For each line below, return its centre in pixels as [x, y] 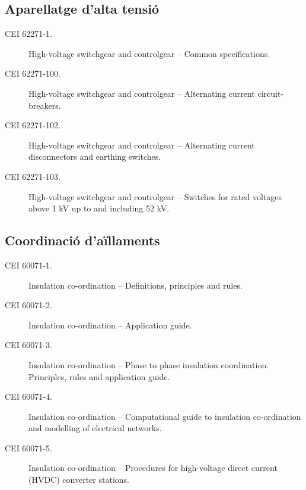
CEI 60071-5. [28, 448]
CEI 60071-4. [28, 396]
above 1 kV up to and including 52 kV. [99, 208]
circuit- [271, 93]
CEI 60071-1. [28, 265]
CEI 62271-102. [33, 125]
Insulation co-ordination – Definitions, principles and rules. [136, 285]
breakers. [45, 105]
